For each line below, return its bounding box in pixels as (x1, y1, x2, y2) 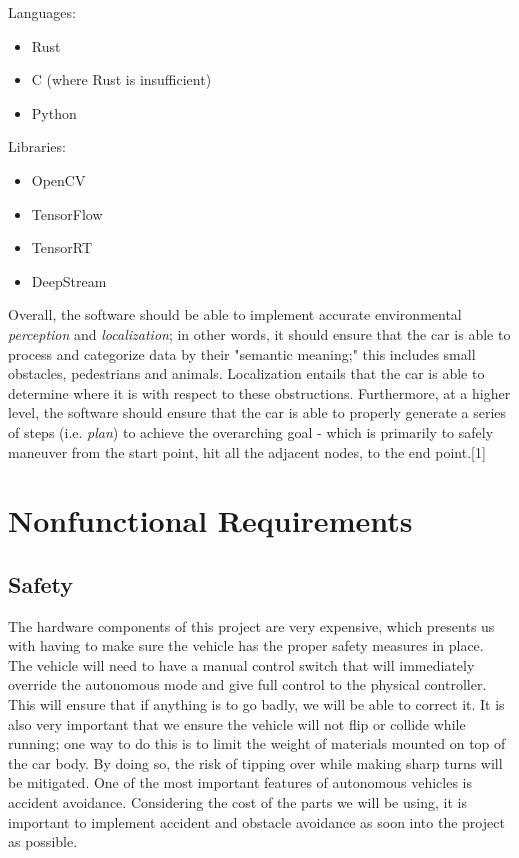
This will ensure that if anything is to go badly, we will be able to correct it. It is (8, 694, 505, 715)
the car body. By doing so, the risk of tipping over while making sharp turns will (8, 752, 503, 773)
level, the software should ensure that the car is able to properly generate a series (8, 402, 507, 423)
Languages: (8, 2, 76, 22)
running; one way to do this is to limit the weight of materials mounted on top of (8, 733, 506, 754)
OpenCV (31, 169, 86, 190)
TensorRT (31, 237, 92, 258)
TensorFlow (31, 203, 103, 224)
